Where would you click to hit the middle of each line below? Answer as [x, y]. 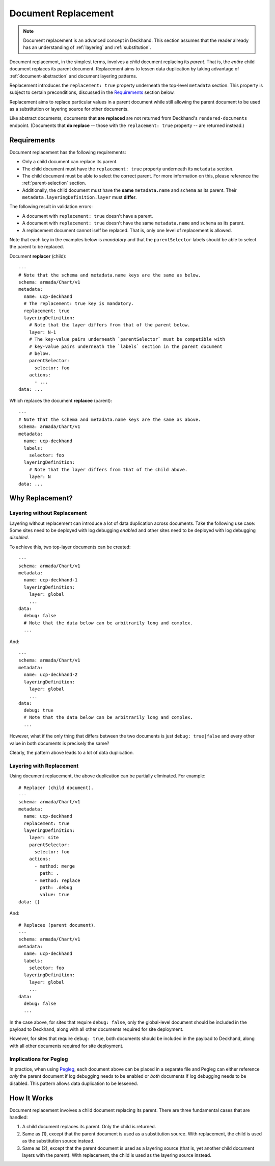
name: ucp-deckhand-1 [51, 580]
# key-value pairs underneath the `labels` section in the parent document [126, 346]
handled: [19, 1118]
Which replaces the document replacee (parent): [61, 401]
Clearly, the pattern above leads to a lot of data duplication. [72, 753]
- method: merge [55, 866]
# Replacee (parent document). [58, 925]
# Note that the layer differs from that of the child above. [108, 470]
